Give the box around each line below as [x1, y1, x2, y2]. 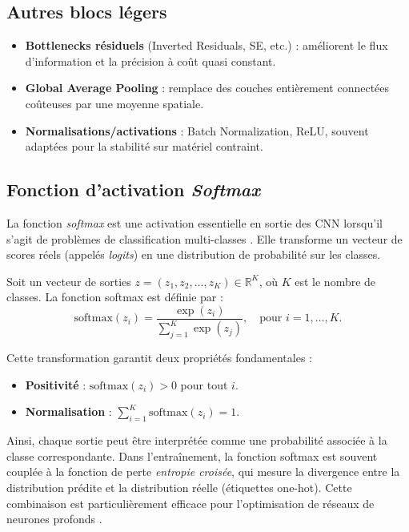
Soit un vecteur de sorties [6, 272, 131, 289]
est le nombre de [295, 272, 376, 289]
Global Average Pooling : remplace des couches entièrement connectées [25, 79, 390, 96]
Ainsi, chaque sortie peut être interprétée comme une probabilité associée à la [6, 432, 387, 449]
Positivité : [25, 376, 86, 393]
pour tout [180, 376, 228, 393]
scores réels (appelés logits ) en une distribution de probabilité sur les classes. [6, 246, 381, 263]
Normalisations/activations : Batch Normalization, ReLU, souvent [25, 122, 369, 139]
